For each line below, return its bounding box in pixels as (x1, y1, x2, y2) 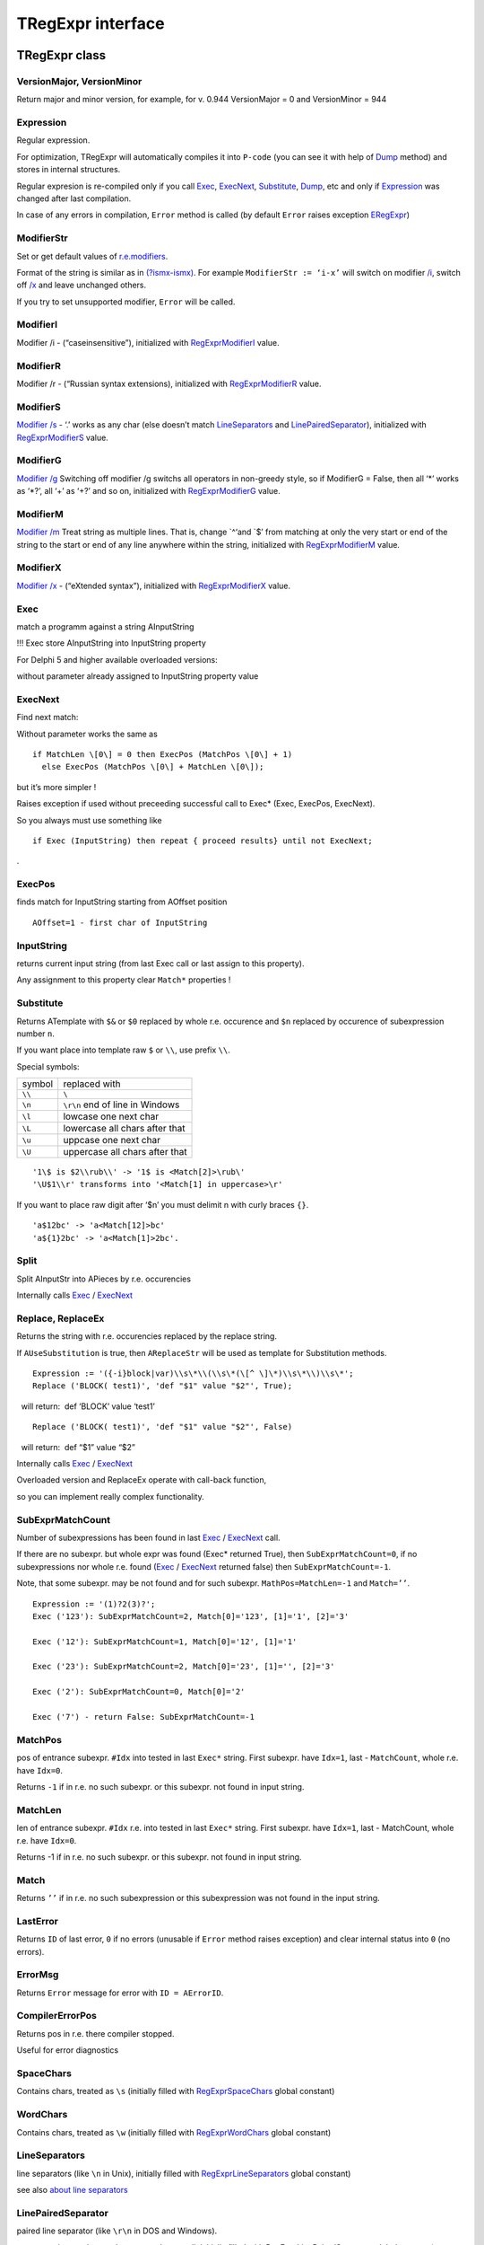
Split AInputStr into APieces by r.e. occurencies (16, 1273, 192, 1284)
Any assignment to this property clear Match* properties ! (16, 974, 231, 985)
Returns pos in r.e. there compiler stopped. (16, 2028, 175, 2038)
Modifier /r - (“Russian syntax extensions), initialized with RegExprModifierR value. (16, 378, 322, 389)
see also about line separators (16, 2185, 129, 2196)
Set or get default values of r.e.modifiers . (16, 251, 169, 261)
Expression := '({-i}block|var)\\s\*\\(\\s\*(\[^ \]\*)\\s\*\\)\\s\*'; (32, 1369, 354, 1378)
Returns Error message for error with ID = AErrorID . (16, 1987, 224, 1998)
